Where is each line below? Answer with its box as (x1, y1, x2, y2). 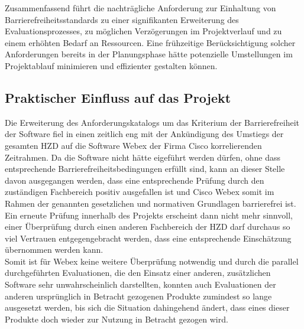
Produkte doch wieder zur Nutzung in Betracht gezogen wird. (5, 312, 228, 325)
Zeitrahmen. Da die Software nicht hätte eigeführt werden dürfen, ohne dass (5, 151, 281, 163)
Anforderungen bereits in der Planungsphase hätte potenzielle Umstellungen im (5, 48, 293, 60)
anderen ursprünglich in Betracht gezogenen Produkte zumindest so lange (5, 289, 272, 302)
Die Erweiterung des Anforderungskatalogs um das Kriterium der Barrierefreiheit (5, 116, 299, 128)
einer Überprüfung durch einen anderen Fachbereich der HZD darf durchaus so (5, 220, 290, 233)
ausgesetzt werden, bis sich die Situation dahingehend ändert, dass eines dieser (5, 301, 290, 314)
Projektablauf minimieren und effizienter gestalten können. (5, 59, 218, 71)
